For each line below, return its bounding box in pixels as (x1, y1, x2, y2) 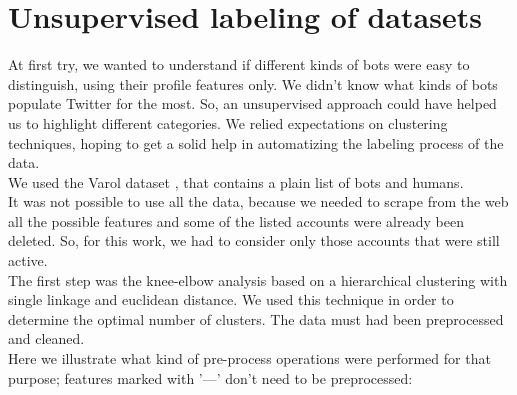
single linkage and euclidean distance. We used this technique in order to (8, 289, 454, 310)
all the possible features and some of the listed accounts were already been (8, 210, 464, 231)
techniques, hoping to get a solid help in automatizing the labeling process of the (8, 132, 504, 153)
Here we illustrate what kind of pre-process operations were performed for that (8, 348, 491, 369)
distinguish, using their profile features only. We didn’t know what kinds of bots (8, 73, 498, 94)
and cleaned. (8, 328, 85, 349)
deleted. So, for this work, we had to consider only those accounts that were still (8, 230, 500, 251)
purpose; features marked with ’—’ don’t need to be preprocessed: (8, 367, 413, 388)
